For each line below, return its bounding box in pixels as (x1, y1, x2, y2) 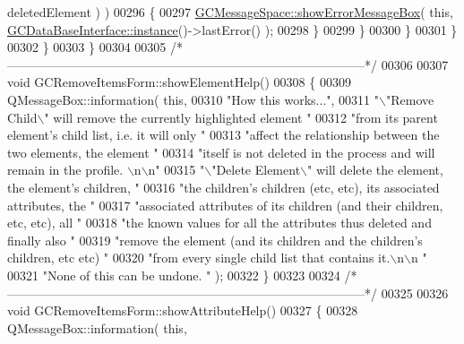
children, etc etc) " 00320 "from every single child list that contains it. (7, 248, 391, 267)
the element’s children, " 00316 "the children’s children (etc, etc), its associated (7, 177, 440, 196)
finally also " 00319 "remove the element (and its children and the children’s (7, 230, 423, 249)
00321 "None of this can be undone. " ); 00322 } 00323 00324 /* (7, 265, 357, 284)
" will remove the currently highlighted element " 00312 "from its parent (44, 107, 438, 126)
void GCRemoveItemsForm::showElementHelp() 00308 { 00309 (7, 73, 351, 91)
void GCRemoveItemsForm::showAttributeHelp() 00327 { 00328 (7, 301, 358, 320)
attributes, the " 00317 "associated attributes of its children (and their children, (7, 195, 443, 214)
